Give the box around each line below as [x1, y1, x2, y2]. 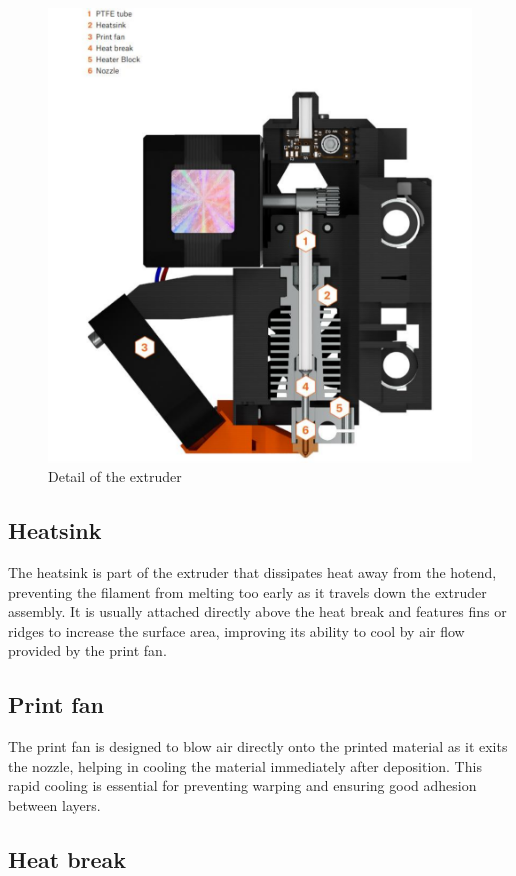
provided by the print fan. [8, 640, 167, 661]
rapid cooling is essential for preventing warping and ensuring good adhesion [8, 775, 477, 796]
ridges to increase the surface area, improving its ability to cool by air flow [8, 620, 465, 641]
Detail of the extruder [48, 466, 182, 487]
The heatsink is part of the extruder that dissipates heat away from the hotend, [8, 562, 497, 583]
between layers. [8, 794, 101, 815]
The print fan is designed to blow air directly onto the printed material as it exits [8, 736, 508, 757]
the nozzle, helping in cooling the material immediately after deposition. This [8, 755, 482, 776]
